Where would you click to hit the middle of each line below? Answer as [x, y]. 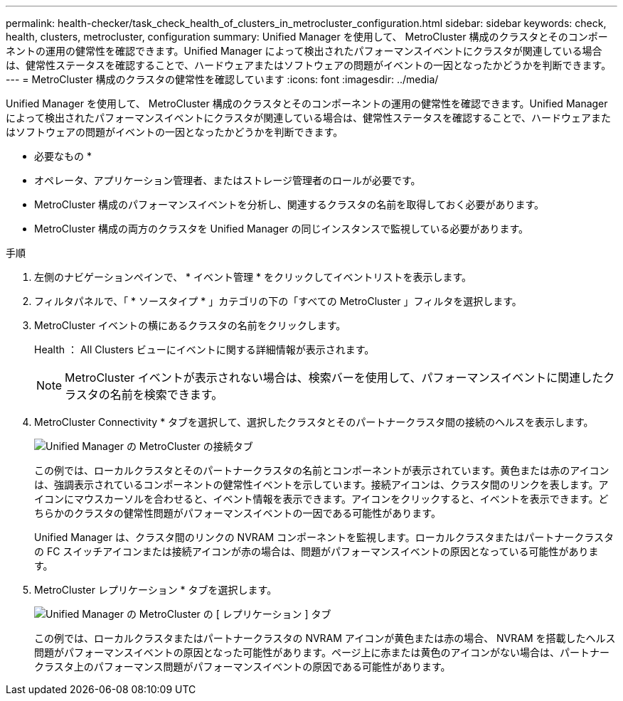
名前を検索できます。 [166, 395]
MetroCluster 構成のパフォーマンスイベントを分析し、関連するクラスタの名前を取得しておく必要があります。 [289, 204]
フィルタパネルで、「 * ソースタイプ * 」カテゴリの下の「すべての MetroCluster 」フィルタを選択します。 [278, 301]
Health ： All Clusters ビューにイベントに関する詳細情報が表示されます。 [204, 349]
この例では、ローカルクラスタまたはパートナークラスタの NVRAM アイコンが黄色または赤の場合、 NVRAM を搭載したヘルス [325, 638]
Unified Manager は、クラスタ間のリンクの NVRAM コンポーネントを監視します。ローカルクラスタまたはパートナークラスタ [324, 537]
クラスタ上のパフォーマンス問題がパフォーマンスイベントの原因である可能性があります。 [243, 667]
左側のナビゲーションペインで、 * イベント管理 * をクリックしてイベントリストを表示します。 [253, 277]
